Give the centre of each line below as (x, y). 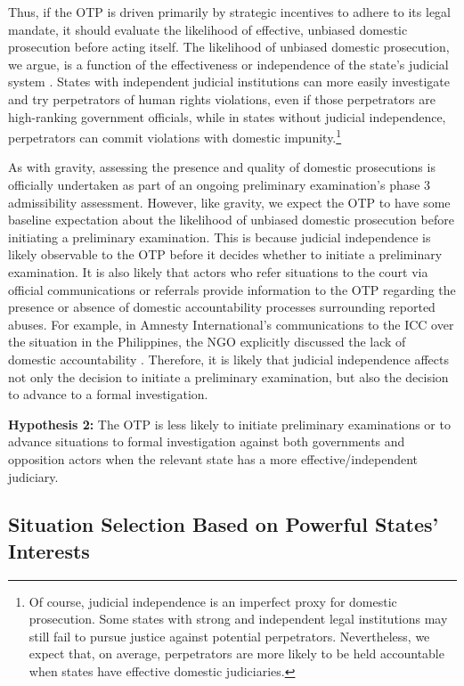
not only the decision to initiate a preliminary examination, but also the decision (228, 376)
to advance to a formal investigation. (108, 394)
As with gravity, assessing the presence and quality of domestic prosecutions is (222, 167)
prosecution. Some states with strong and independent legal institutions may (238, 619)
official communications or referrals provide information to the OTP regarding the (232, 289)
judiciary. (33, 476)
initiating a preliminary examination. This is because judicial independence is (220, 237)
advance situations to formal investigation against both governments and (207, 441)
